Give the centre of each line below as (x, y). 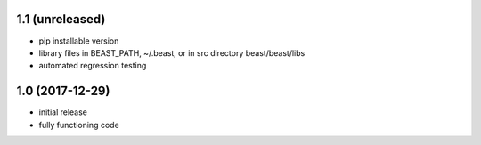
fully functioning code (79, 125)
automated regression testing (93, 66)
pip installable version (79, 41)
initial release (63, 112)
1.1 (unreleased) (61, 19)
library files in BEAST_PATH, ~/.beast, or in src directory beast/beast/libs (172, 52)
